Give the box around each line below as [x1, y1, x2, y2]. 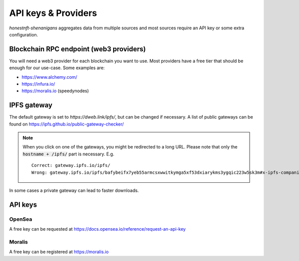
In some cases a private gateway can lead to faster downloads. [9, 187, 139, 194]
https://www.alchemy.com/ [21, 74, 77, 80]
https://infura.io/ [21, 81, 55, 87]
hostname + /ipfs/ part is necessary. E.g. [22, 151, 115, 157]
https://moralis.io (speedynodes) [21, 88, 89, 94]
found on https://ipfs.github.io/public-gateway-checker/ [9, 121, 124, 127]
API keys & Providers [9, 7, 97, 18]
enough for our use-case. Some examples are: [9, 65, 105, 71]
